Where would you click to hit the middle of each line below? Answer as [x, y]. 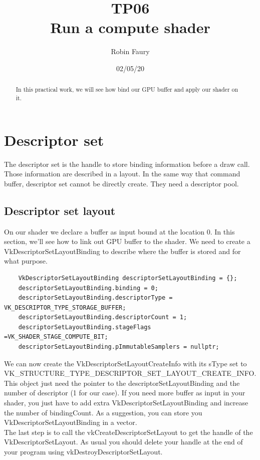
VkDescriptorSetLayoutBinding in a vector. [71, 422]
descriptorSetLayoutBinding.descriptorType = [95, 298]
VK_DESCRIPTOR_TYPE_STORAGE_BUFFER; [65, 307]
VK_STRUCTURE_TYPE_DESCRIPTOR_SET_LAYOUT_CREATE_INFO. [130, 373]
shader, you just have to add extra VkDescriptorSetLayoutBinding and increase [126, 403]
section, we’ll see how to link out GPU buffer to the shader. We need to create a [127, 241]
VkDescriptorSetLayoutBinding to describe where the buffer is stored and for [122, 251]
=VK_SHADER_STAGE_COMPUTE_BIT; [56, 337]
